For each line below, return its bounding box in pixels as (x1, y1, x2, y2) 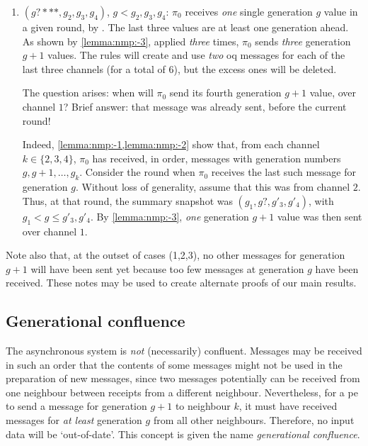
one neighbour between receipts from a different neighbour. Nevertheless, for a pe (6, 384, 358, 399)
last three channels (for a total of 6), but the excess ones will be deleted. (22, 61, 337, 76)
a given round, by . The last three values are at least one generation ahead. (22, 20, 349, 34)
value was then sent (277, 208, 362, 223)
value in (323, 4, 358, 18)
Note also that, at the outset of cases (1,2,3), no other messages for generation (6, 247, 345, 262)
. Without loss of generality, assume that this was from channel (75, 179, 350, 194)
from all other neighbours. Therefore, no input (153, 413, 355, 428)
